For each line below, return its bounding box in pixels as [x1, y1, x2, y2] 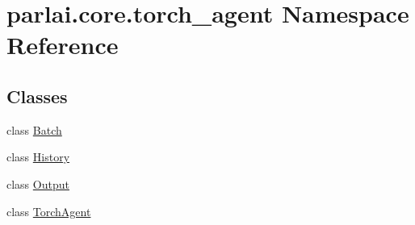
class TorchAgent [6, 202, 91, 219]
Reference [6, 28, 119, 61]
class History [6, 148, 70, 165]
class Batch [6, 121, 62, 138]
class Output [6, 175, 69, 192]
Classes [6, 83, 68, 108]
